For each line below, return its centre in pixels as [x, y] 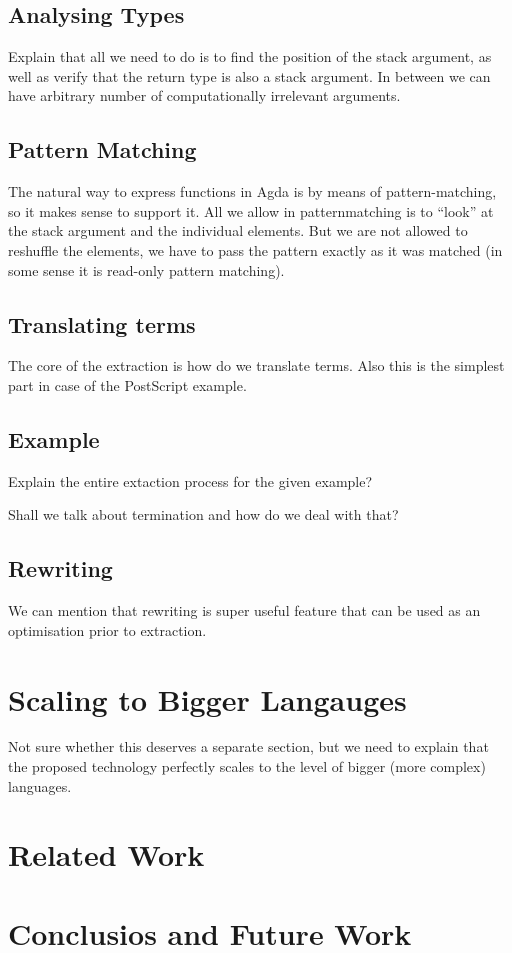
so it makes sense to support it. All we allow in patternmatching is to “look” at [251, 210]
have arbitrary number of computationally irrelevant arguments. [204, 95]
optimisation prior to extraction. [107, 629]
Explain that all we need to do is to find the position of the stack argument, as [250, 56]
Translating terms [102, 323]
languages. [40, 785]
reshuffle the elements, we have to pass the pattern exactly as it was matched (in [255, 249]
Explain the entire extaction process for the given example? [190, 480]
